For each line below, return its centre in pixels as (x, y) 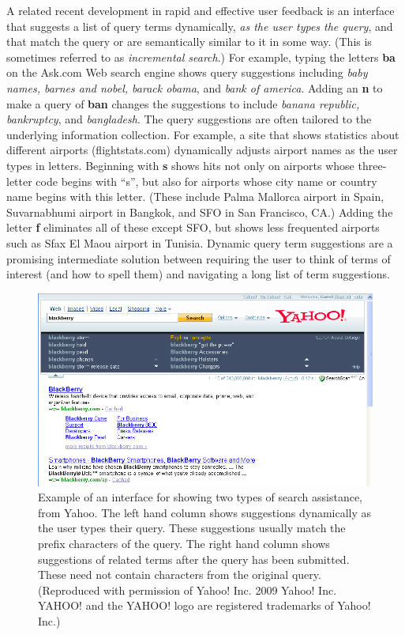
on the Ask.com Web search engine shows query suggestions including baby (187, 72)
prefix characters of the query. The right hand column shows (184, 543)
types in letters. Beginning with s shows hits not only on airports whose (180, 165)
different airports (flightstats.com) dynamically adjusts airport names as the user (202, 150)
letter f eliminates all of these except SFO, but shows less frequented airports (193, 227)
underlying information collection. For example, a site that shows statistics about (203, 134)
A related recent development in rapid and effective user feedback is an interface (201, 10)
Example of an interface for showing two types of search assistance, (201, 497)
